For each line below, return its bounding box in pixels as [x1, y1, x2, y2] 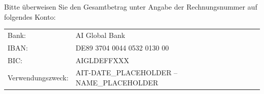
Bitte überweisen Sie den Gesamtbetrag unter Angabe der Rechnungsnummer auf [4, 2, 257, 12]
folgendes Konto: [4, 11, 56, 22]
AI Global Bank [75, 29, 125, 40]
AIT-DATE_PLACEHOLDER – [75, 67, 178, 78]
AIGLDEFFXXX [75, 55, 129, 65]
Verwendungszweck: [8, 72, 69, 83]
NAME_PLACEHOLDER [75, 77, 158, 88]
